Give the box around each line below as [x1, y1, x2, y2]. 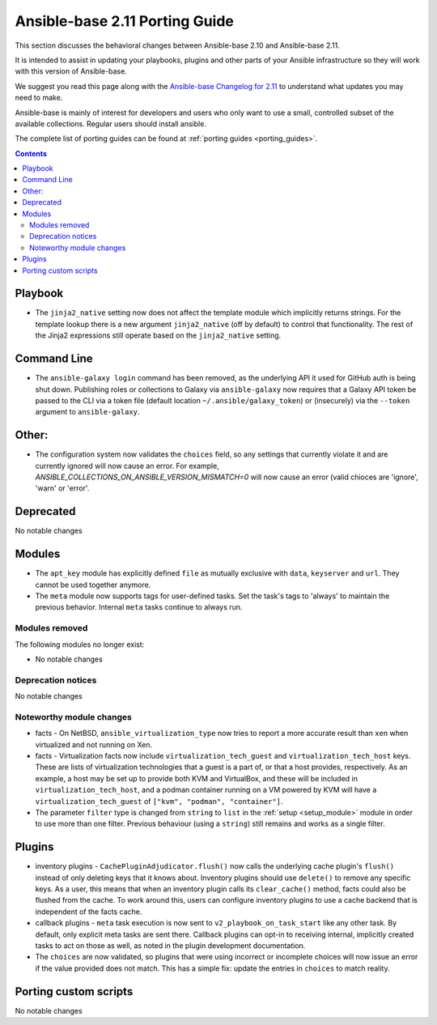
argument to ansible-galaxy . [35, 407, 140, 417]
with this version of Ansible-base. [15, 66, 127, 76]
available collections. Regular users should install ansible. [15, 118, 206, 129]
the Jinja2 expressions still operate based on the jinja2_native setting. [35, 330, 282, 340]
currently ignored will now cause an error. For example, [35, 461, 220, 470]
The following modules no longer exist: [15, 640, 145, 649]
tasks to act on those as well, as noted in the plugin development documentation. [35, 940, 306, 951]
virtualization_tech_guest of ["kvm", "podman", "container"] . [35, 796, 283, 806]
